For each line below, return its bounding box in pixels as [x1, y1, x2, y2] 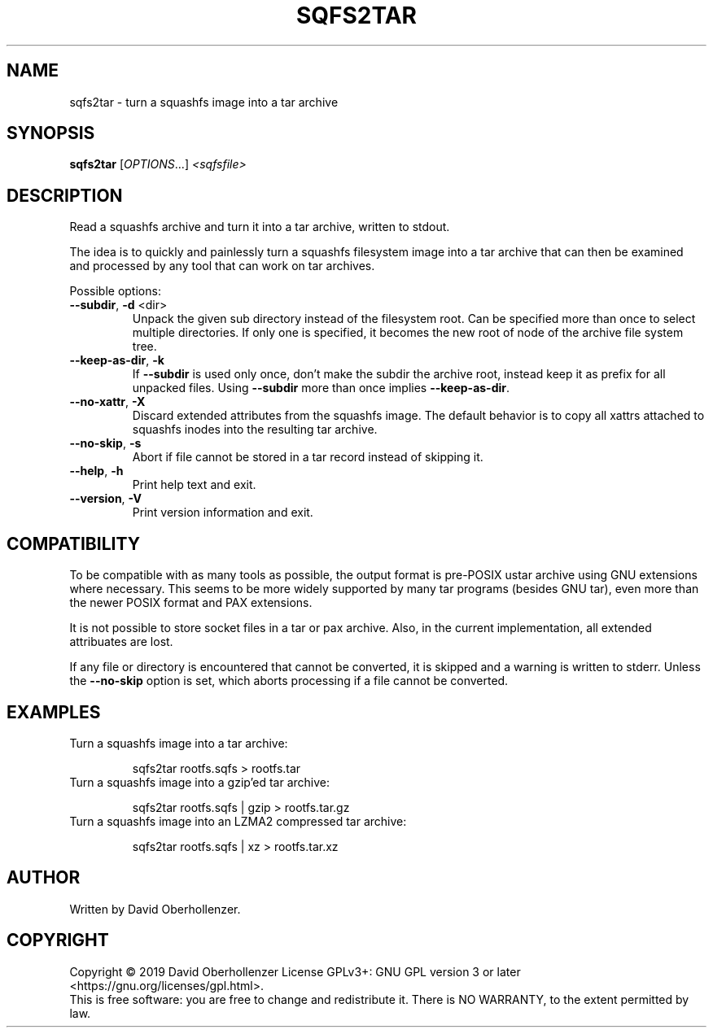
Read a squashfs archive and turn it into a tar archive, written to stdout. [69, 220, 450, 234]
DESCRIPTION [7, 185, 123, 206]
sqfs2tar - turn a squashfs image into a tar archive [69, 94, 339, 109]
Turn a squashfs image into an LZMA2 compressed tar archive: [69, 814, 407, 828]
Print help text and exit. [132, 478, 256, 492]
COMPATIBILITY [7, 533, 140, 554]
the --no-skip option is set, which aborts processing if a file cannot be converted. [69, 674, 509, 688]
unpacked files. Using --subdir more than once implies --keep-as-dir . [132, 381, 510, 395]
